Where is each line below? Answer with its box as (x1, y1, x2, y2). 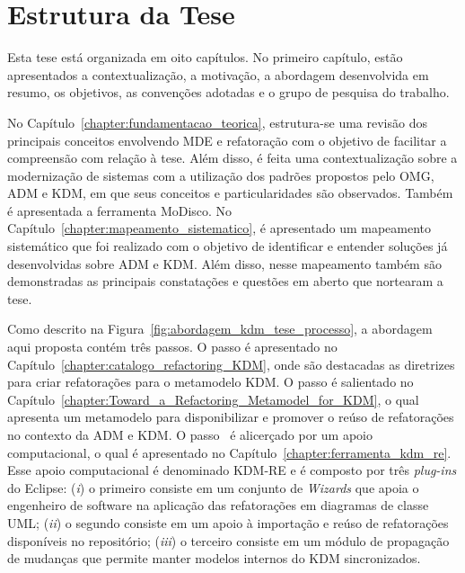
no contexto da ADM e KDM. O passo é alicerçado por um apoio (7, 425, 373, 443)
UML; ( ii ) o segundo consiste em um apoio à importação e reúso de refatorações (7, 513, 449, 532)
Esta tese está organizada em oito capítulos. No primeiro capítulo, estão (7, 48, 403, 67)
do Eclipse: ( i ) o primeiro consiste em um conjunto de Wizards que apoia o (7, 478, 419, 497)
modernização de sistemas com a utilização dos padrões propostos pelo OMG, (7, 166, 434, 184)
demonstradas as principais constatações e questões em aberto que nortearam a (7, 272, 443, 291)
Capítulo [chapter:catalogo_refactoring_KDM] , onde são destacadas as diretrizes (7, 354, 455, 373)
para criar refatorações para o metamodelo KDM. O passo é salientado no (7, 372, 414, 391)
